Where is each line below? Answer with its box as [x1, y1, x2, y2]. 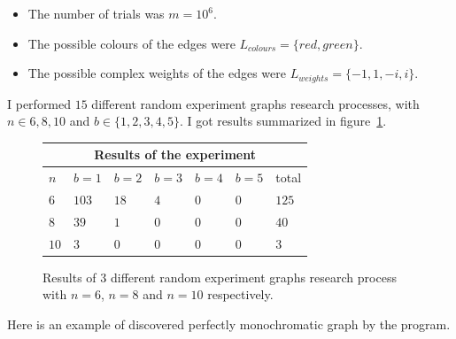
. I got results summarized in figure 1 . [179, 112, 387, 130]
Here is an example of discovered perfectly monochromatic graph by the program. [7, 314, 451, 333]
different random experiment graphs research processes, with [91, 94, 420, 112]
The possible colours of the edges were [27, 34, 236, 52]
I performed [7, 94, 72, 112]
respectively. [207, 285, 274, 304]
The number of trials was [27, 4, 165, 22]
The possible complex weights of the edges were [27, 64, 286, 82]
